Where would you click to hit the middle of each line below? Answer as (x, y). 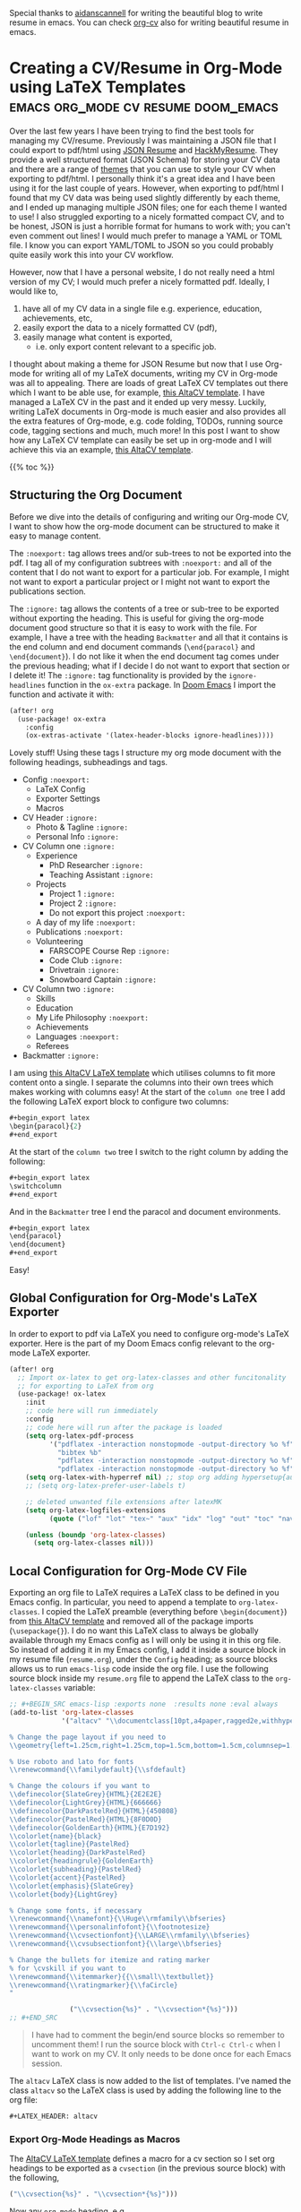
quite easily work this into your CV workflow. (91, 254)
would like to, (34, 291)
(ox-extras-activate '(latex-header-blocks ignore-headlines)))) (150, 736)
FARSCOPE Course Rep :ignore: (109, 951)
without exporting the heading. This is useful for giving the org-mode (137, 618)
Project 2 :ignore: (83, 903)
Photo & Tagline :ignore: (82, 827)
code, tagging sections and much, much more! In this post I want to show (145, 430)
